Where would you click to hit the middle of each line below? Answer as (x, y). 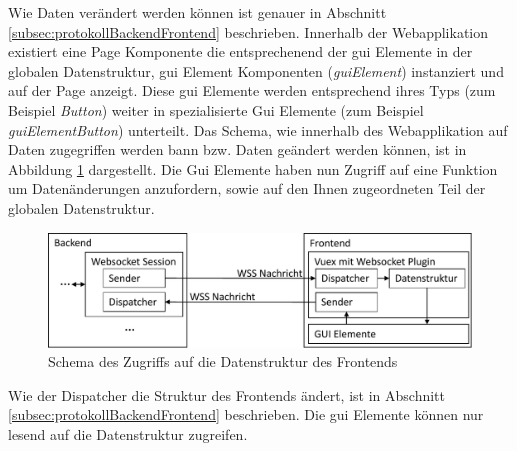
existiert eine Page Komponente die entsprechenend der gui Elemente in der (240, 51)
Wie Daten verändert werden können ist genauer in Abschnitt (197, 12)
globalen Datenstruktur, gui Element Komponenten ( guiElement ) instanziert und (256, 70)
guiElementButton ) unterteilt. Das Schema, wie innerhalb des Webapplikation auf (258, 129)
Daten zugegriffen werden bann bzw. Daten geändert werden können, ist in (237, 149)
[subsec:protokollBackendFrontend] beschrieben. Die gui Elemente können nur (246, 414)
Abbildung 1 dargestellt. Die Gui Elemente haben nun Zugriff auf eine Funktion (253, 168)
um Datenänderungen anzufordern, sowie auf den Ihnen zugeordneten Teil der (247, 188)
